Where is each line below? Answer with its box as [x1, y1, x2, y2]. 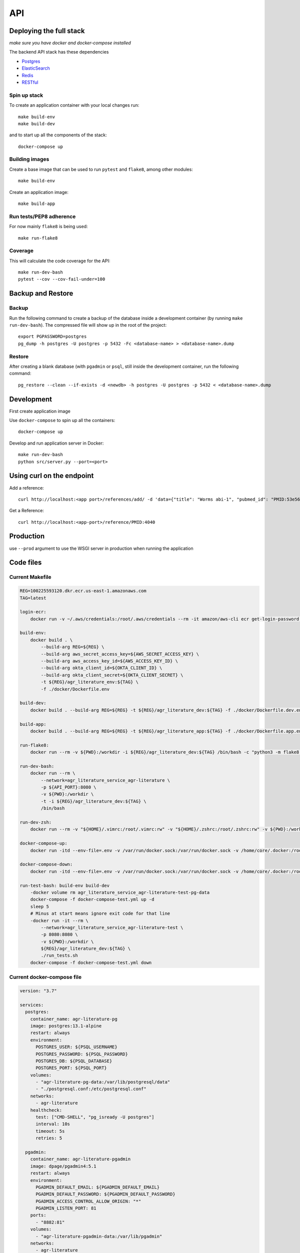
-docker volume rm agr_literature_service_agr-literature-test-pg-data [30, 890, 210, 895]
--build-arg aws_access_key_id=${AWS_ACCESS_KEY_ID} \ [40, 658, 178, 664]
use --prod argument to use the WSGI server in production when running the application [9, 545, 193, 551]
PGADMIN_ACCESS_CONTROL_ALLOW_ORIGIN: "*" [35, 1198, 141, 1204]
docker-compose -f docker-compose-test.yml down [30, 960, 152, 965]
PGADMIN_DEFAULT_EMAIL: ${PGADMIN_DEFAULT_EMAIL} [35, 1184, 160, 1190]
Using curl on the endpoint [9, 472, 94, 480]
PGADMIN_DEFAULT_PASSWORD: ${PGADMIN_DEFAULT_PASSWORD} [35, 1191, 175, 1197]
